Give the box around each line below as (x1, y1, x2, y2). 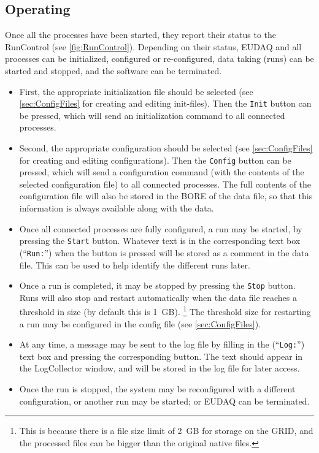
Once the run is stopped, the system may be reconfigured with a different (19, 383, 296, 395)
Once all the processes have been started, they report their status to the (5, 28, 277, 41)
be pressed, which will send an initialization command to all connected (19, 108, 285, 121)
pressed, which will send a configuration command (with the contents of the (19, 166, 304, 178)
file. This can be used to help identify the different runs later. (19, 258, 250, 271)
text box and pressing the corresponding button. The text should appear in (19, 349, 303, 362)
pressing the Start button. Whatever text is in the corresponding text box (19, 234, 301, 247)
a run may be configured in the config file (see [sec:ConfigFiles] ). (19, 317, 261, 330)
